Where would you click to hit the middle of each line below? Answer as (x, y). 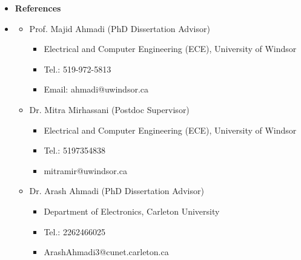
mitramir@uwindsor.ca (85, 170)
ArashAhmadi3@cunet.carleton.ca (106, 252)
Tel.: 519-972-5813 (78, 69)
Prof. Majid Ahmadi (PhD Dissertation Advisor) (120, 28)
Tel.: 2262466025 (74, 231)
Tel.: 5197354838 (74, 150)
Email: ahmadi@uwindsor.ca (96, 89)
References (38, 8)
